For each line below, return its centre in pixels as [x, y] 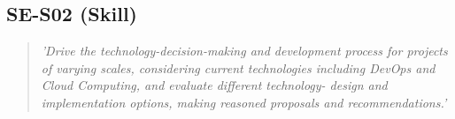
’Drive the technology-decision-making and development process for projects [244, 51]
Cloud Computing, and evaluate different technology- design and [214, 85]
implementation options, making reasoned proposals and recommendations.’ [244, 102]
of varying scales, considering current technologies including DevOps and [238, 67]
